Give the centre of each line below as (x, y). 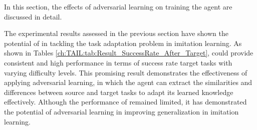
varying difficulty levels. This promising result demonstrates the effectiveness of (126, 72)
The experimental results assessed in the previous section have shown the (116, 33)
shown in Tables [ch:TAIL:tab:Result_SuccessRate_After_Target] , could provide (129, 53)
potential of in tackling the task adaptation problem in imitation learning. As (123, 43)
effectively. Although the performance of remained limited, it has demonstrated (125, 102)
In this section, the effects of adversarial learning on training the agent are (118, 6)
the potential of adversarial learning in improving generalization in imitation (121, 111)
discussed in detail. (33, 16)
